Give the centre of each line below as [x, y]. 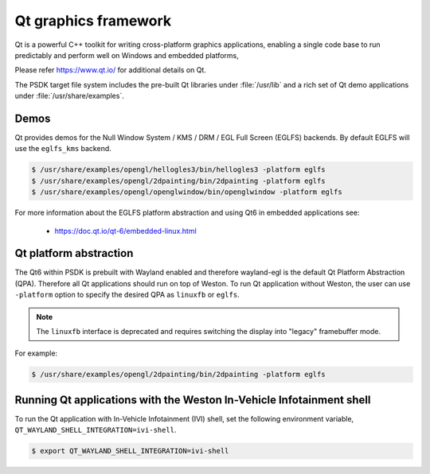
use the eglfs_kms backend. [63, 149]
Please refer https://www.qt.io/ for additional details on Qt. [111, 70]
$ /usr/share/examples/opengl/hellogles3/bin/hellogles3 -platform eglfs [178, 170]
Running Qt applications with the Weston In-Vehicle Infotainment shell [193, 400]
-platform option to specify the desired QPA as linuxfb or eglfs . [127, 295]
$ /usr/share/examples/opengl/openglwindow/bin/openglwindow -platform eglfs [187, 192]
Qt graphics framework [93, 21]
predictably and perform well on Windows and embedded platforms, [127, 55]
